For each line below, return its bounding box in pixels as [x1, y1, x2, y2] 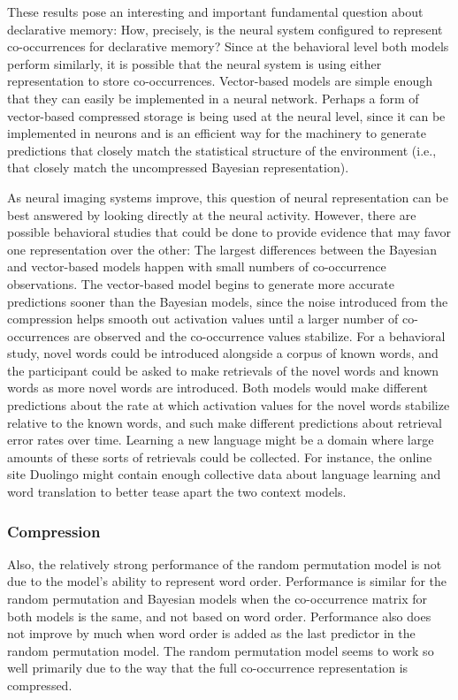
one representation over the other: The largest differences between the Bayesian [7, 240, 437, 258]
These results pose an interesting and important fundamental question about [7, 3, 424, 20]
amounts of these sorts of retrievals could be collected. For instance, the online [7, 447, 432, 466]
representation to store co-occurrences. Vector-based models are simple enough [7, 72, 432, 90]
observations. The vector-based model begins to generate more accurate [7, 274, 394, 293]
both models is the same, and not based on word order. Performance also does [7, 606, 431, 625]
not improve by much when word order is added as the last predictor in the [7, 624, 416, 643]
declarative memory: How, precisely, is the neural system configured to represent [7, 19, 443, 38]
